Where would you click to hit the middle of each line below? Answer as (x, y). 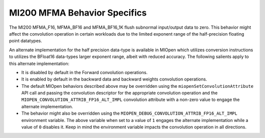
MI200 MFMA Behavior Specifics (78, 13)
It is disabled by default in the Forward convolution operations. (85, 72)
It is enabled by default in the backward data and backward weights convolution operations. (114, 79)
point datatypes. (26, 41)
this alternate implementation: (39, 63)
